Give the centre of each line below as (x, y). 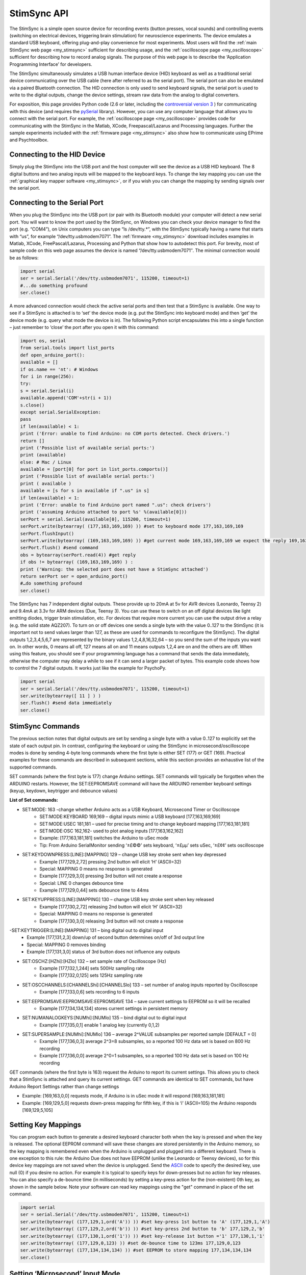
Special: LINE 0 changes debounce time (81, 883)
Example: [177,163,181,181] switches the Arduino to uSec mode (104, 838)
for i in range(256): (47, 376)
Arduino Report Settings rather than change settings (64, 1086)
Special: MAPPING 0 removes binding (66, 945)
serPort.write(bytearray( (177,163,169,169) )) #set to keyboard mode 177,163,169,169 (132, 526)
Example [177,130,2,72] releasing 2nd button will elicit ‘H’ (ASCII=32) (111, 907)
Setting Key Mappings (45, 1125)
